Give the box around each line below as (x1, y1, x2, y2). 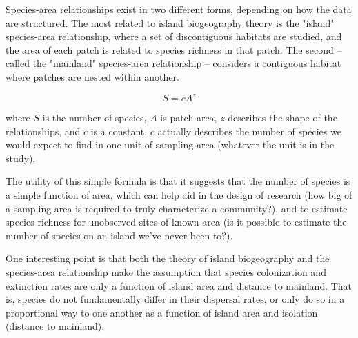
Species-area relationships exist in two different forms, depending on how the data (6, 2, 352, 16)
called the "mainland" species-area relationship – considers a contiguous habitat (6, 56, 341, 70)
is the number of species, (42, 110, 147, 125)
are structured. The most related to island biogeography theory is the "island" (6, 15, 335, 30)
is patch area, (160, 110, 217, 125)
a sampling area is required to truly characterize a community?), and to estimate (6, 201, 348, 215)
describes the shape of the (228, 110, 337, 125)
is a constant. (90, 123, 148, 138)
